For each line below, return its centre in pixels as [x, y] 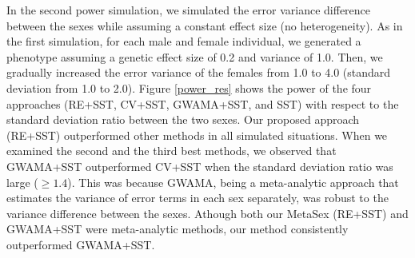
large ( [22, 182]
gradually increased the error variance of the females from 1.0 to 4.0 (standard [199, 72]
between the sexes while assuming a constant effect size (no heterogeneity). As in [205, 25]
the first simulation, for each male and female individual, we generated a [184, 41]
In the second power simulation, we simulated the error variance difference [189, 10]
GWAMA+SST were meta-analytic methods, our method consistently [178, 229]
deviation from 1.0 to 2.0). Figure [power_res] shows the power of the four [189, 87]
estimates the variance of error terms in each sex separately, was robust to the [198, 198]
